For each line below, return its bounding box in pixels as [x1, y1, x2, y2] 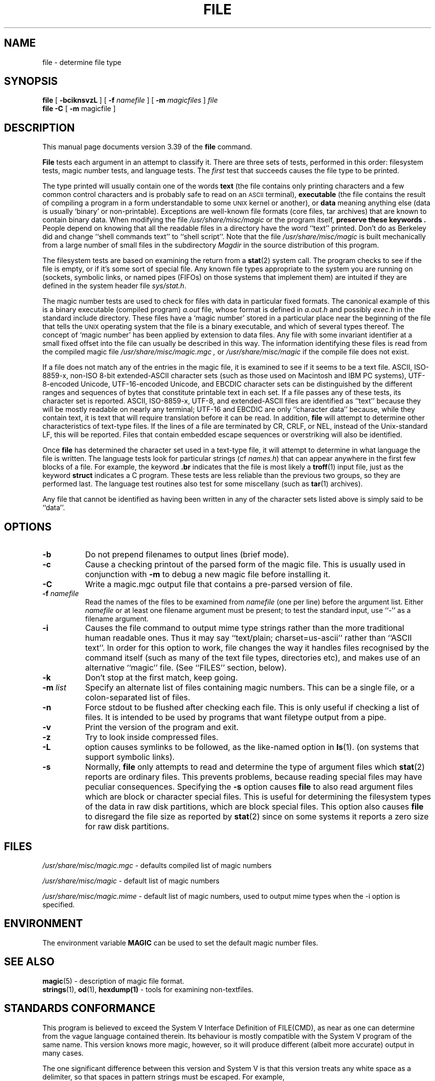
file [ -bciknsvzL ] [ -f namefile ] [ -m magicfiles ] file [42, 96, 218, 105]
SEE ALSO [4, 955, 55, 968]
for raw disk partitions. [85, 821, 169, 832]
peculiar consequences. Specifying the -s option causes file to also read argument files [85, 782, 413, 792]
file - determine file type [42, 58, 122, 67]
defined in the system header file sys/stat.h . [42, 281, 187, 290]
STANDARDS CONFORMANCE [4, 1002, 155, 1015]
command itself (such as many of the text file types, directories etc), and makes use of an [85, 653, 421, 663]
